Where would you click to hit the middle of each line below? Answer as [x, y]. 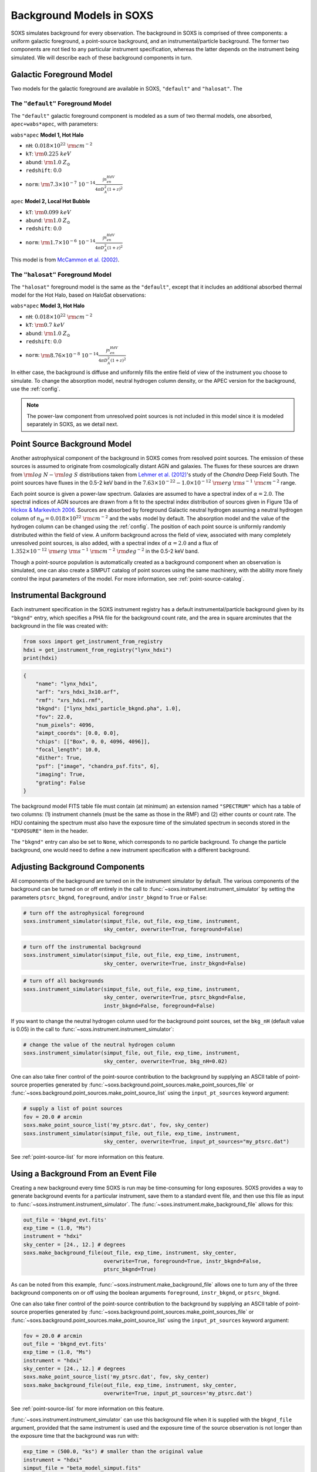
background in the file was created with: [60, 626]
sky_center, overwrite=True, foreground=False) [173, 929]
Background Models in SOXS [82, 15]
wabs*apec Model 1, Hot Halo [47, 135]
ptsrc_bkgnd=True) [130, 1269]
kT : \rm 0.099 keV [48, 212]
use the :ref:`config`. [36, 389]
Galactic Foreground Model [62, 74]
